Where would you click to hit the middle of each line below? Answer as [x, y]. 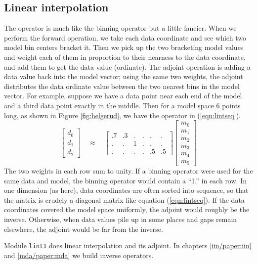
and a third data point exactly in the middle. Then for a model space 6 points [122, 105]
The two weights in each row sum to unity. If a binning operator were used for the [128, 171]
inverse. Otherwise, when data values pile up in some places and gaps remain [121, 219]
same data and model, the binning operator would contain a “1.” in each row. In [125, 180]
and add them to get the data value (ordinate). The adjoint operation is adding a [127, 66]
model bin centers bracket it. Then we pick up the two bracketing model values [124, 47]
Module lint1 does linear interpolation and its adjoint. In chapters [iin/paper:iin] [128, 245]
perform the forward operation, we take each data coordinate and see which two [125, 37]
